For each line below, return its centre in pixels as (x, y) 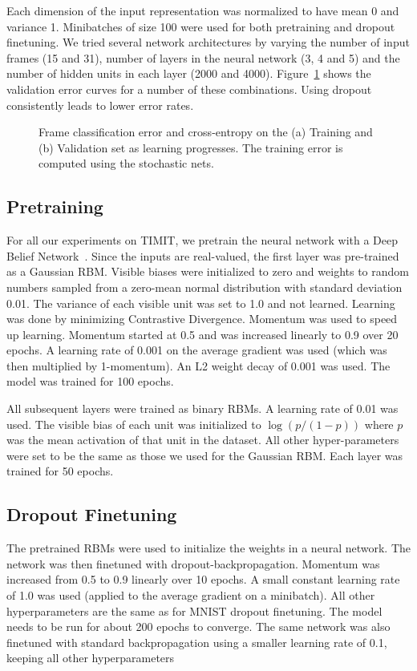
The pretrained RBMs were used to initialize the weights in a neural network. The (208, 548)
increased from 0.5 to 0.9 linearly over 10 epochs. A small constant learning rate (203, 579)
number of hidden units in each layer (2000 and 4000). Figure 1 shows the (189, 73)
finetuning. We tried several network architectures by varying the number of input (208, 42)
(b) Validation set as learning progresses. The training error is (191, 147)
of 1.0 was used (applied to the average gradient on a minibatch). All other (191, 595)
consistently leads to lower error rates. (100, 105)
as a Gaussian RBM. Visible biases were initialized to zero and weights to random (208, 271)
